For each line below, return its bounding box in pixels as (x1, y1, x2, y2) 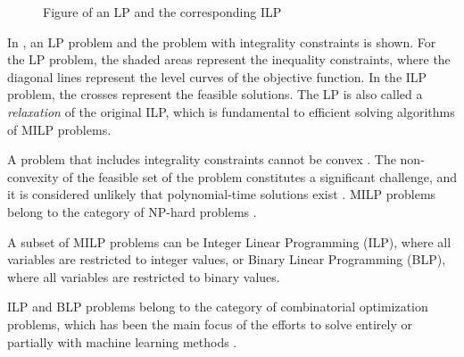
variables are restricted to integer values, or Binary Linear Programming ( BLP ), (7, 250, 446, 269)
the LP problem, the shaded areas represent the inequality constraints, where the (7, 50, 451, 69)
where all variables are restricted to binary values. (7, 267, 280, 286)
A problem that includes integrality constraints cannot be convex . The (7, 150, 396, 169)
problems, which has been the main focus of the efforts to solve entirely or (7, 314, 412, 333)
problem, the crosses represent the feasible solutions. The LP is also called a (7, 85, 423, 104)
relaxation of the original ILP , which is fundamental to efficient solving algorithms (7, 102, 455, 120)
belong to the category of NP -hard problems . (7, 202, 257, 220)
